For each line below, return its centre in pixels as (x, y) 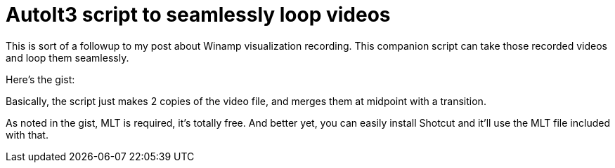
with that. (27, 134)
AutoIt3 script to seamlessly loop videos (198, 15)
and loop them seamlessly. (67, 57)
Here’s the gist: (40, 79)
